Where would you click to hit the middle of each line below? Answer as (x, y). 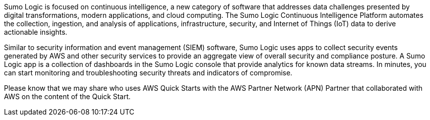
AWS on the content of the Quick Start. (67, 96)
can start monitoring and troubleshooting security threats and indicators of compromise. (148, 73)
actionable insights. (36, 32)
